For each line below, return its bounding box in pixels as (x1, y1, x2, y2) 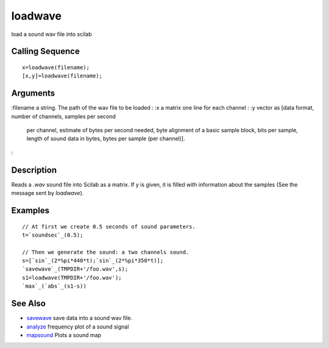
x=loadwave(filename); (22, 64, 90, 71)
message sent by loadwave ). (11, 190, 84, 197)
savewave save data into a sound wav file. (26, 314, 133, 322)
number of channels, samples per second (11, 113, 116, 120)
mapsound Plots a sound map (26, 331, 102, 338)
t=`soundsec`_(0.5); (22, 232, 83, 238)
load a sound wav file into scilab (11, 30, 92, 38)
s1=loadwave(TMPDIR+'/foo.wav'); (22, 274, 122, 281)
